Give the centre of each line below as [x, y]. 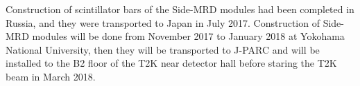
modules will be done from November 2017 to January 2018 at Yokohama [188, 36]
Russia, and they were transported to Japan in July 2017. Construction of [163, 22]
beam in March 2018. [51, 76]
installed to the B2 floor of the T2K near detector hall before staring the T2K [171, 63]
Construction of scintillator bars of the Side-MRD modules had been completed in [180, 9]
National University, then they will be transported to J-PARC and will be [163, 49]
